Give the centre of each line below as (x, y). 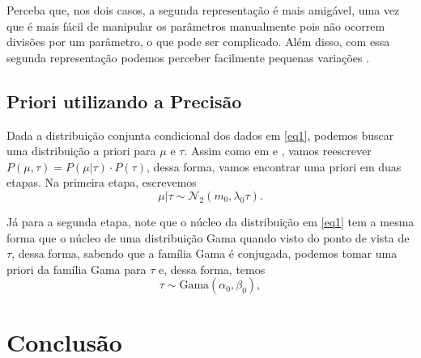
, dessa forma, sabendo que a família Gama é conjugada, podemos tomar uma (204, 253)
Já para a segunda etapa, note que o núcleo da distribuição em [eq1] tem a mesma (210, 221)
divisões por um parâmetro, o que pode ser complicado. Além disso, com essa (198, 42)
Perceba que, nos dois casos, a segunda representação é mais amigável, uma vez (203, 10)
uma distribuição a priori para (81, 151)
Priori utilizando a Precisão (124, 101)
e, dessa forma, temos (212, 269)
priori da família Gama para (77, 269)
